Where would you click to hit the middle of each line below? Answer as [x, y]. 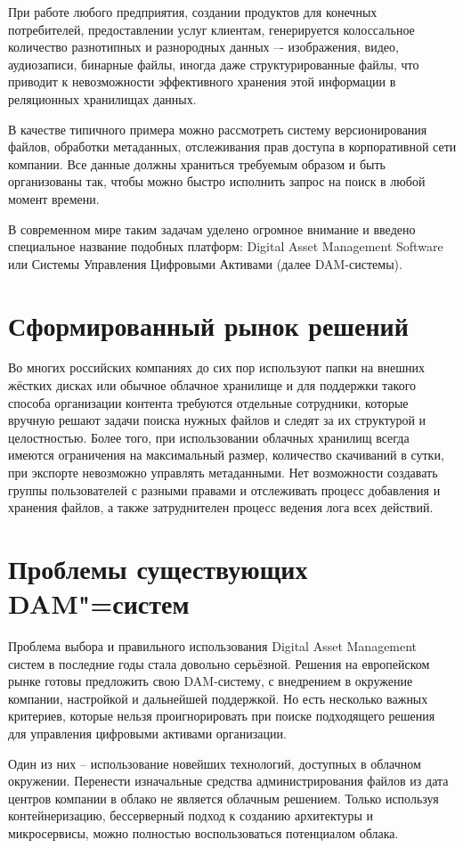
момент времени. [54, 198]
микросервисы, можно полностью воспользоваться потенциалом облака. [203, 833]
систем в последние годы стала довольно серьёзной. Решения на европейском [219, 663]
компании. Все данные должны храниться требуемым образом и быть [197, 163]
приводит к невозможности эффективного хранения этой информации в [202, 82]
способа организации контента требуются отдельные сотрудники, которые [208, 402]
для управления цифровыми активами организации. [147, 734]
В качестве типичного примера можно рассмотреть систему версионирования [218, 129]
